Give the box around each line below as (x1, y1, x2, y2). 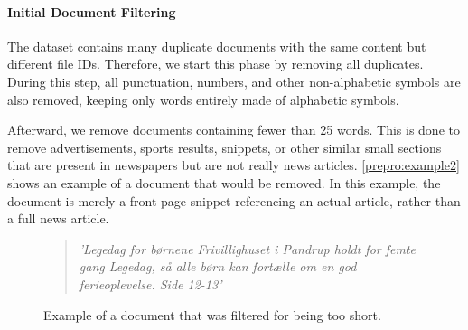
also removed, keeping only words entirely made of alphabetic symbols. (7, 90, 399, 108)
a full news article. (7, 209, 109, 228)
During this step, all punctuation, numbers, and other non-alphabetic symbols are (7, 71, 461, 90)
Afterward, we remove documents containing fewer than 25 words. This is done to (7, 120, 460, 139)
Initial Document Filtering (7, 2, 176, 21)
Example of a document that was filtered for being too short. (43, 305, 381, 324)
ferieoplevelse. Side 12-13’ (79, 274, 222, 293)
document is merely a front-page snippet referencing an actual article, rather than (7, 191, 461, 210)
